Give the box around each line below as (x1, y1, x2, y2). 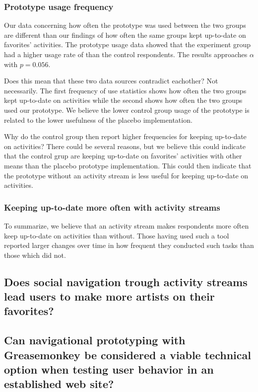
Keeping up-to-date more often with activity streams (4, 201, 220, 213)
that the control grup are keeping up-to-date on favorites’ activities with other (4, 151, 242, 161)
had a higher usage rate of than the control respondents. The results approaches (4, 49, 248, 59)
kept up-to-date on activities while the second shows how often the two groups (4, 95, 243, 105)
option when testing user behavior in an (4, 362, 214, 377)
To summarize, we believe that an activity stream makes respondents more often (4, 220, 249, 231)
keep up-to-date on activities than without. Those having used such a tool (4, 230, 229, 240)
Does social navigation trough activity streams (4, 274, 248, 289)
